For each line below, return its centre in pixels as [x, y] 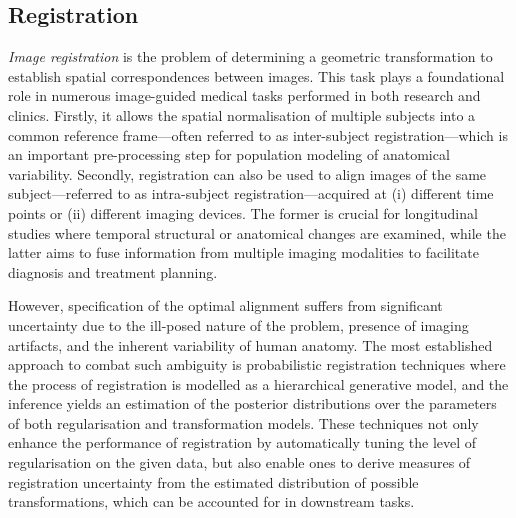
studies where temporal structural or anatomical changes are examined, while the [257, 232]
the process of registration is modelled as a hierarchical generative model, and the [258, 383]
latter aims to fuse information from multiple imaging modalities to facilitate [243, 252]
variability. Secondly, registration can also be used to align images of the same [247, 173]
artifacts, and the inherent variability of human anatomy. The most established [250, 344]
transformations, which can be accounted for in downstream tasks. [211, 501]
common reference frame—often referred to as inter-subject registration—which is [258, 134]
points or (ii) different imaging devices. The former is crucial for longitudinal [243, 212]
